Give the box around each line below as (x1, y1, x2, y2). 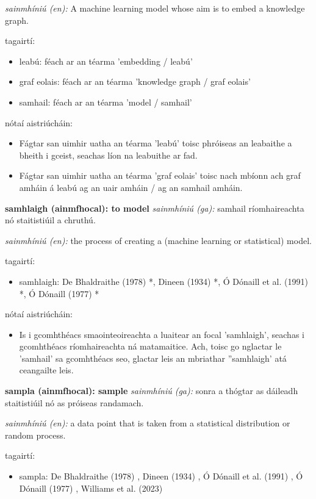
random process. (5, 428, 66, 441)
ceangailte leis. (19, 364, 74, 376)
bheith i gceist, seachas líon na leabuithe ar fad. (19, 148, 198, 161)
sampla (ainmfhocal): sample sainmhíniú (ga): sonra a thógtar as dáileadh (5, 384, 298, 397)
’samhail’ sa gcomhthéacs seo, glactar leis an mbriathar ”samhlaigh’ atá (19, 351, 287, 364)
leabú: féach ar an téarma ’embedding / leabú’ (19, 54, 193, 67)
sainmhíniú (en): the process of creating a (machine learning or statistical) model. (5, 234, 312, 246)
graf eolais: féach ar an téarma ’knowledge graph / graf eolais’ (19, 75, 251, 88)
